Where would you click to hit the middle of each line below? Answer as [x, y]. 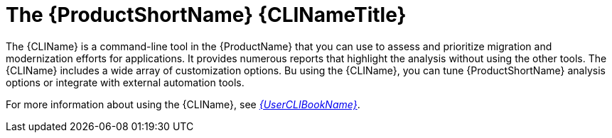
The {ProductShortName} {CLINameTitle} [206, 15]
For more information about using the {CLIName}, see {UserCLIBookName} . [183, 104]
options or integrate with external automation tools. [125, 82]
